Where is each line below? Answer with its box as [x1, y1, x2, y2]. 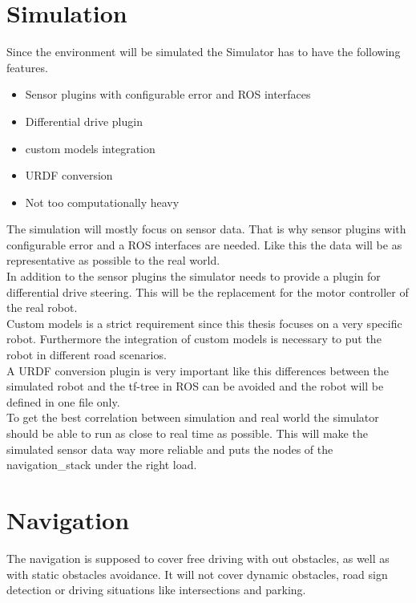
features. [6, 59, 48, 75]
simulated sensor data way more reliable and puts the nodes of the [6, 440, 333, 457]
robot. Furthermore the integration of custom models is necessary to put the [6, 330, 382, 347]
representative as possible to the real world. [6, 252, 220, 269]
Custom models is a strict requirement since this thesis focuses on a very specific [6, 314, 402, 331]
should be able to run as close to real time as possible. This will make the [6, 425, 368, 441]
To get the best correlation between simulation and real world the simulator [6, 409, 379, 426]
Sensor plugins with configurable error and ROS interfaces [25, 86, 311, 103]
